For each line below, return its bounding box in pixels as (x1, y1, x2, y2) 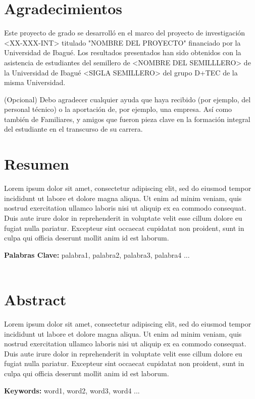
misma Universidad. (4, 77, 66, 88)
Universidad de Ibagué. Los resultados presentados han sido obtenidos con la (4, 47, 241, 58)
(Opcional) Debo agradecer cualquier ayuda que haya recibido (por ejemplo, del (4, 94, 251, 104)
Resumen (4, 153, 69, 174)
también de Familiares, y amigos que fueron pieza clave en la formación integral (4, 113, 250, 124)
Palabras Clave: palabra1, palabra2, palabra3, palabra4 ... (4, 249, 190, 260)
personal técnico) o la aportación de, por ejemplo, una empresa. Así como (4, 104, 232, 114)
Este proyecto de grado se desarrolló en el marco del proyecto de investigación (4, 27, 245, 38)
